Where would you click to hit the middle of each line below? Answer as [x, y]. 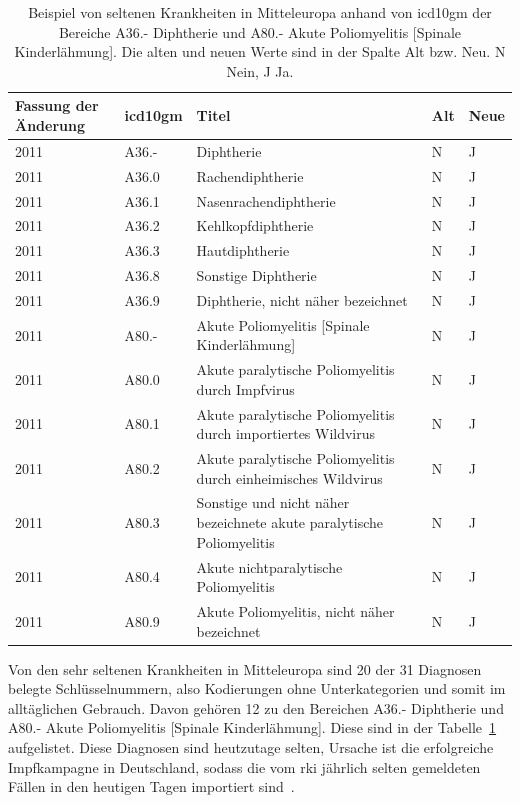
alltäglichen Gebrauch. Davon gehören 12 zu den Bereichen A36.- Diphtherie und [256, 707]
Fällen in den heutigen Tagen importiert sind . [151, 786]
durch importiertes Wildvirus [286, 433]
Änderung [50, 124]
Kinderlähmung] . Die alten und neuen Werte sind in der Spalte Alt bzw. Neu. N [260, 51]
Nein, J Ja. [260, 70]
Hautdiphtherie [243, 250]
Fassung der [57, 105]
